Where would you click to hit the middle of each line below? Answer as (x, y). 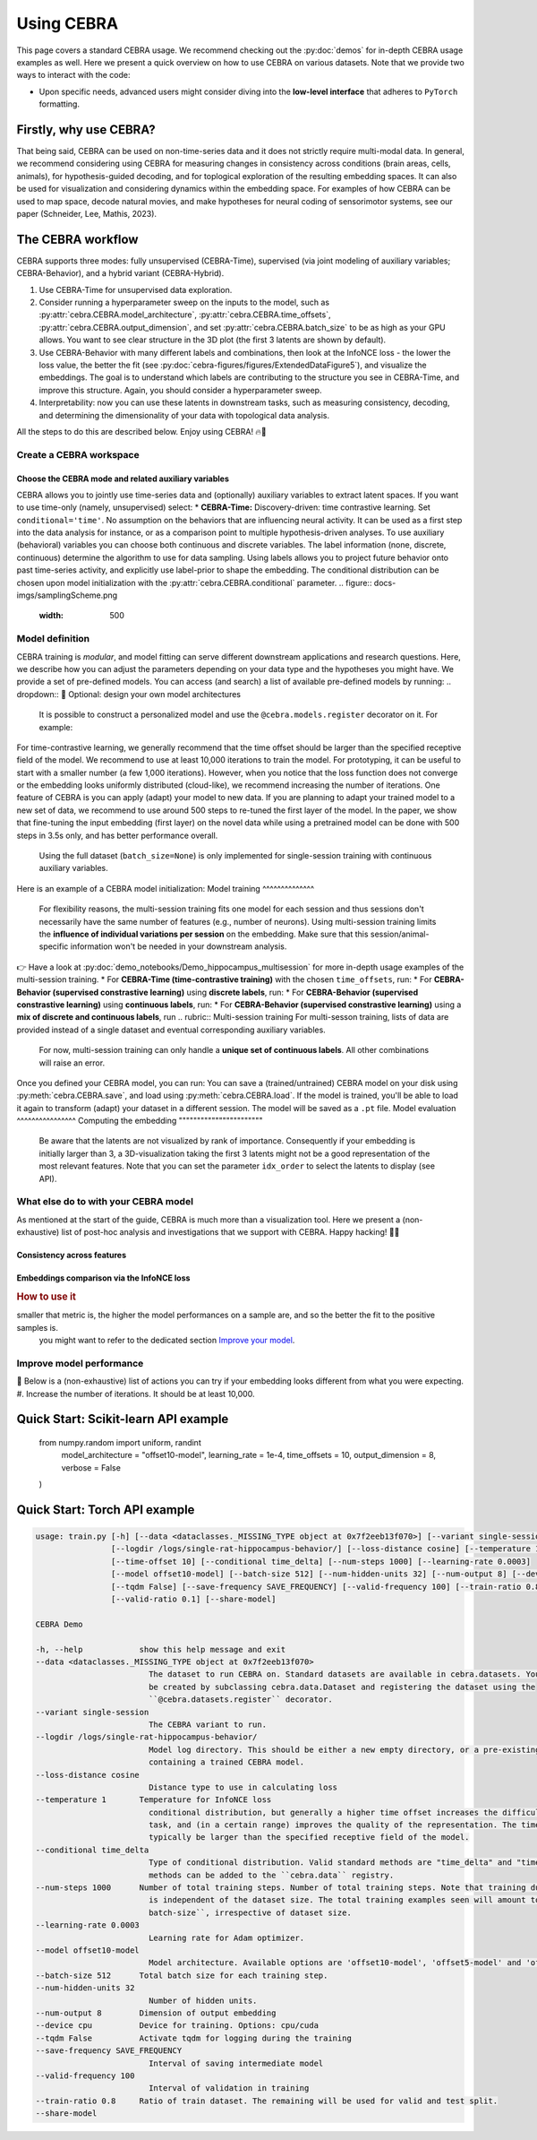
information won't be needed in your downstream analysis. (179, 946)
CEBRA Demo (59, 1624)
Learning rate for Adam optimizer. (226, 1937)
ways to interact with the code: (73, 75)
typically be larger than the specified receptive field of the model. (309, 1838)
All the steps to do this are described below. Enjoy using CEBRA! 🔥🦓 (142, 431)
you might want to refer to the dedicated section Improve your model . (167, 1340)
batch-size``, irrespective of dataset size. (250, 1912)
